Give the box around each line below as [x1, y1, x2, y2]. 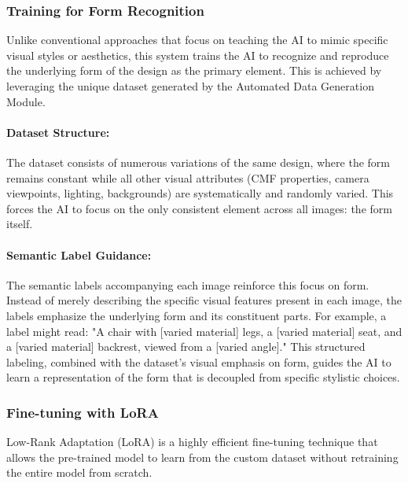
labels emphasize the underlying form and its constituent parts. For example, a [6, 307, 387, 323]
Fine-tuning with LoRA [6, 402, 159, 422]
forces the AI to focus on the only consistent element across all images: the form [6, 200, 392, 216]
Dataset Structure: [6, 124, 110, 140]
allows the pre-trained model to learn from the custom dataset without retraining [6, 448, 399, 465]
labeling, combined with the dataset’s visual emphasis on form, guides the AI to [6, 353, 391, 370]
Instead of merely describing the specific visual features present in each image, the [6, 292, 402, 308]
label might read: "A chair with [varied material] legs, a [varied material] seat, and [6, 323, 402, 339]
